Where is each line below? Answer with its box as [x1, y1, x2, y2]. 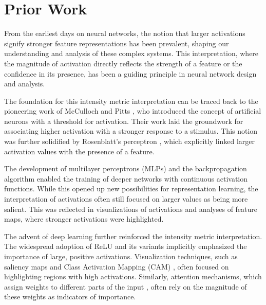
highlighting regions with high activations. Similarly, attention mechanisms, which [4, 271, 262, 282]
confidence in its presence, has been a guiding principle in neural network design [4, 68, 257, 79]
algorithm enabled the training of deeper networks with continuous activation [4, 173, 248, 184]
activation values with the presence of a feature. [4, 146, 155, 156]
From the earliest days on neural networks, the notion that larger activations [4, 28, 245, 39]
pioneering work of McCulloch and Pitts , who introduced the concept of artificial [4, 105, 261, 116]
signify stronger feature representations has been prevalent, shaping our [4, 38, 229, 48]
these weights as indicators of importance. [4, 291, 136, 302]
